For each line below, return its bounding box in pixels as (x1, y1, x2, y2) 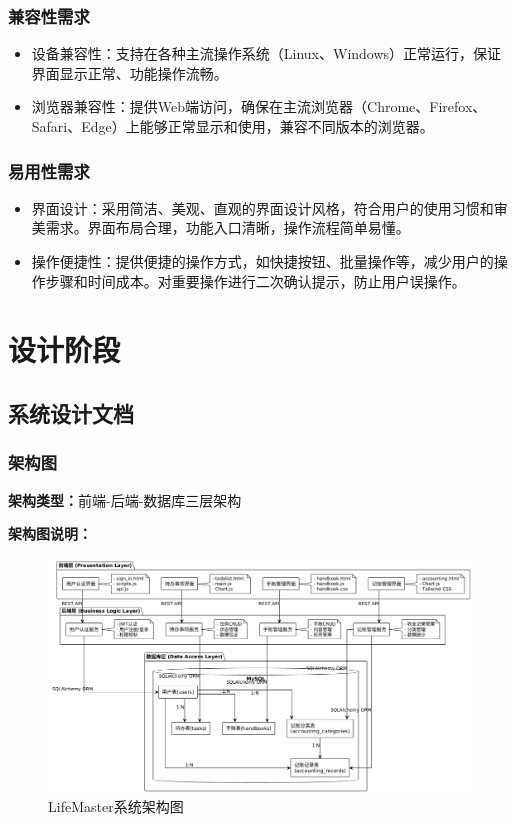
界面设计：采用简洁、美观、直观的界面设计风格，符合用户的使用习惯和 (31, 197, 494, 218)
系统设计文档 (8, 397, 134, 428)
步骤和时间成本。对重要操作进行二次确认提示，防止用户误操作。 (45, 270, 466, 291)
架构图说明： (8, 523, 92, 544)
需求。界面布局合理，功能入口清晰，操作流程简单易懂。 (45, 217, 410, 238)
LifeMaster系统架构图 (48, 796, 184, 817)
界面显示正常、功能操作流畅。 (31, 62, 228, 83)
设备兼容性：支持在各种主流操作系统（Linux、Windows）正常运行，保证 (31, 43, 502, 64)
